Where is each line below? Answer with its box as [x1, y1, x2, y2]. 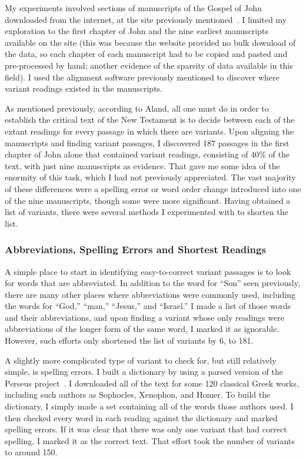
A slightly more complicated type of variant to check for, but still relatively [5, 354, 277, 366]
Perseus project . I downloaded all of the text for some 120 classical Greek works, [5, 377, 299, 389]
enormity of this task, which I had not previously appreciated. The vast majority [5, 171, 296, 183]
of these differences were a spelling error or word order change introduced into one [5, 182, 301, 194]
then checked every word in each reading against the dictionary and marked [5, 411, 278, 424]
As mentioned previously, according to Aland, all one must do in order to [5, 102, 269, 114]
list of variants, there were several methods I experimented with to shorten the [5, 206, 288, 218]
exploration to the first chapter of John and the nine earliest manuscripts [5, 25, 268, 37]
